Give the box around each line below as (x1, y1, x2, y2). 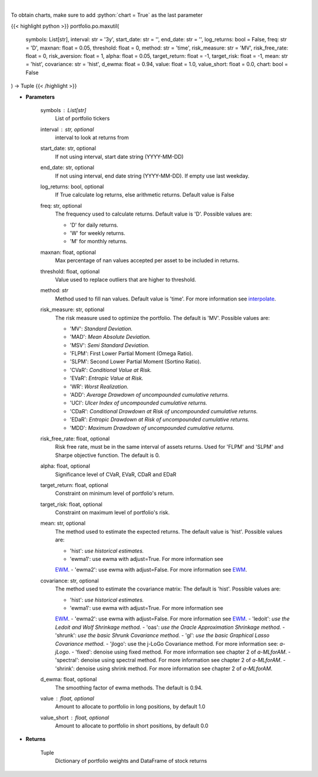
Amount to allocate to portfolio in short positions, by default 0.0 (55, 722, 208, 729)
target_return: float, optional (40, 481, 108, 488)
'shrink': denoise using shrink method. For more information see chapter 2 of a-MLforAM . (55, 665, 273, 672)
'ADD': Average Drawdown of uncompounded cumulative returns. (69, 391, 230, 399)
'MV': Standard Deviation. (69, 325, 133, 332)
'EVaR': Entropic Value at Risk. (69, 375, 144, 382)
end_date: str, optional (40, 164, 94, 171)
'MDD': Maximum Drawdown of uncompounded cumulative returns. (69, 424, 235, 431)
